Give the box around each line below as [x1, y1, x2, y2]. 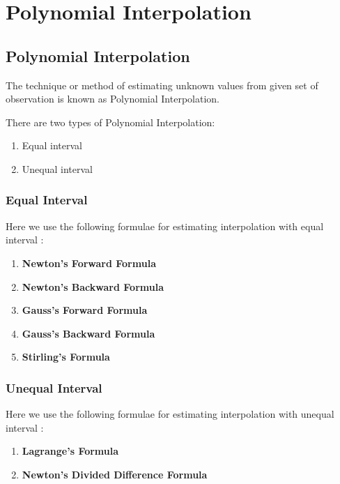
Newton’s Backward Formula [22, 279, 164, 294]
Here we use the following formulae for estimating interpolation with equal [6, 218, 324, 233]
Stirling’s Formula [22, 349, 110, 364]
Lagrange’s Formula [22, 444, 119, 458]
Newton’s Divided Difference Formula [22, 467, 208, 481]
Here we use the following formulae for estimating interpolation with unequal [6, 407, 334, 421]
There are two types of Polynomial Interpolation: [6, 114, 215, 129]
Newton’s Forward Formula [22, 255, 156, 270]
